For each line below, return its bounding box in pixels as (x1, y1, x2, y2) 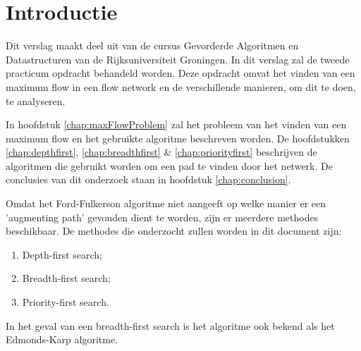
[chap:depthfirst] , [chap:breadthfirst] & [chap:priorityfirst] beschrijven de (6, 144, 317, 159)
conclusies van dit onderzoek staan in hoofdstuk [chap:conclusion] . (6, 172, 291, 187)
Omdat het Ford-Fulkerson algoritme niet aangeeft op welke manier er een (6, 196, 326, 211)
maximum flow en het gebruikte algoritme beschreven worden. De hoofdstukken (6, 130, 350, 145)
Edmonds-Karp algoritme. (6, 332, 118, 347)
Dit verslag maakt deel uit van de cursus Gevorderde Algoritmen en (6, 38, 299, 53)
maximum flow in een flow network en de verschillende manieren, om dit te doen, (6, 79, 356, 94)
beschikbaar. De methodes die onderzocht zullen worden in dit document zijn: (6, 223, 342, 238)
